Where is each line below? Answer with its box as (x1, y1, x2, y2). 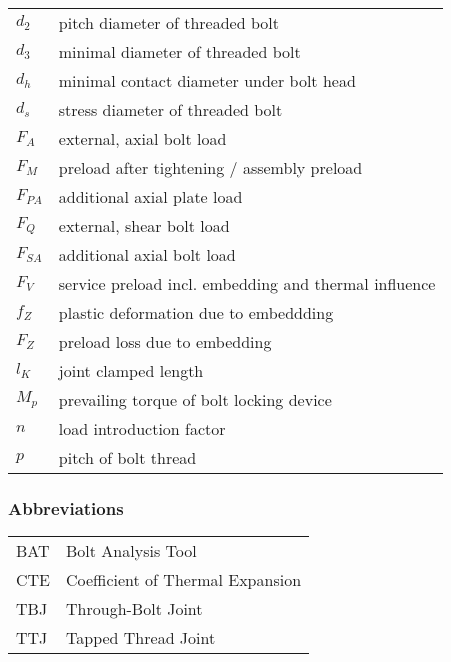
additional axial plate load (58, 185, 243, 208)
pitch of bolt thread (58, 446, 197, 469)
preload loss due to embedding (58, 330, 272, 353)
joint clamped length (58, 359, 204, 382)
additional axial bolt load (58, 243, 236, 266)
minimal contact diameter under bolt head (58, 69, 356, 92)
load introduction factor (58, 417, 226, 440)
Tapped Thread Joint (66, 626, 216, 650)
